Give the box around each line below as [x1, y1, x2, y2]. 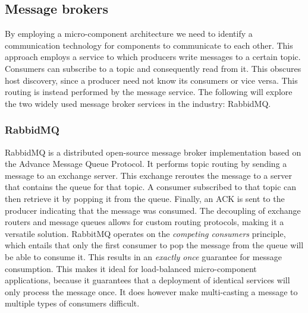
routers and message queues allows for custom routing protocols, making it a [5, 216, 284, 228]
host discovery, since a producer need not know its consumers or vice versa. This [5, 74, 298, 86]
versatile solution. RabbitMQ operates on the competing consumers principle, [5, 227, 286, 239]
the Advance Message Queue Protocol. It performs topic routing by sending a [5, 157, 287, 170]
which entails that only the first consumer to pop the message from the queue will [5, 239, 304, 251]
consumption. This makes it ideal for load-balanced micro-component [5, 262, 257, 274]
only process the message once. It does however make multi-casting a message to [5, 285, 298, 298]
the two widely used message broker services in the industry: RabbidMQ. [5, 97, 271, 109]
